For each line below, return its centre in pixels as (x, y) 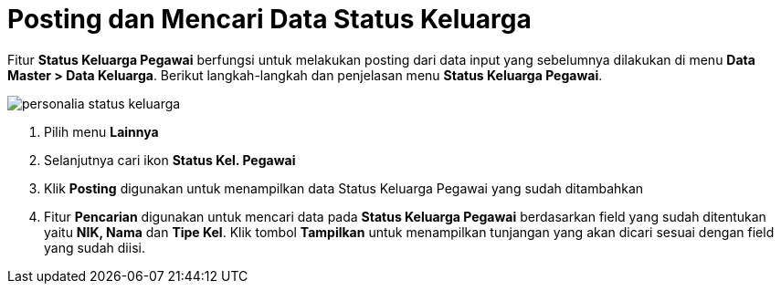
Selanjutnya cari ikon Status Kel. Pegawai (170, 160)
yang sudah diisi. (95, 247)
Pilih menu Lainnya (101, 131)
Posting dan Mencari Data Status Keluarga (269, 19)
